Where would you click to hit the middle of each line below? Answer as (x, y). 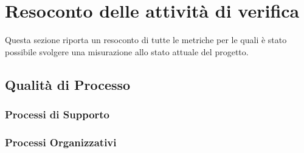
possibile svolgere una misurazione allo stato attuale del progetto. (127, 51)
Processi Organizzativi (61, 142)
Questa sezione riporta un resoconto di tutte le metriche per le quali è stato (146, 40)
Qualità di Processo (68, 84)
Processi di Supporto (57, 114)
